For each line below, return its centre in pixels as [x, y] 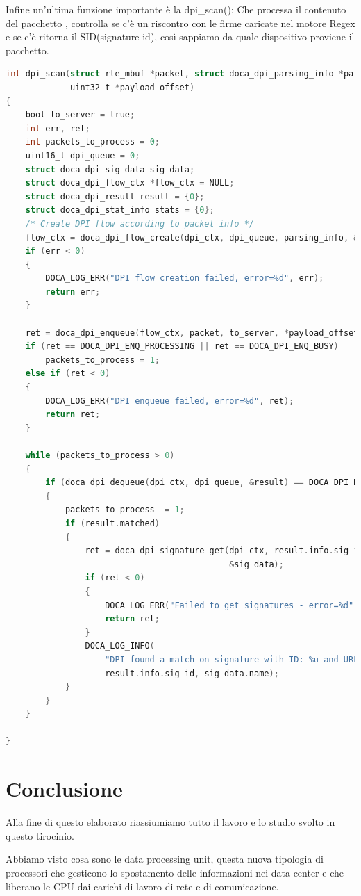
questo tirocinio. [40, 835]
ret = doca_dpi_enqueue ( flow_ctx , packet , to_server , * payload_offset [192, 333]
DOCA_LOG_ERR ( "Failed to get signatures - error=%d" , [232, 605]
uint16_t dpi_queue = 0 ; [83, 155]
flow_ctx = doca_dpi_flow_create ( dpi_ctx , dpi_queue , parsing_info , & [192, 237]
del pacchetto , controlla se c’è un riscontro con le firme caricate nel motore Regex [180, 23]
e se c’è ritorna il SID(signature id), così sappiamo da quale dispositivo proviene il [180, 36]
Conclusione [64, 789]
